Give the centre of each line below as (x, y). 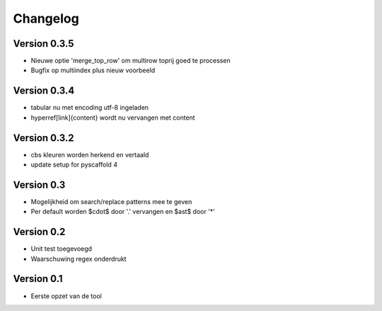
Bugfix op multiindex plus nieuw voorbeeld (93, 70)
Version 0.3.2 (44, 138)
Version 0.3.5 (44, 44)
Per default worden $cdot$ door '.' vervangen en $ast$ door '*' (123, 212)
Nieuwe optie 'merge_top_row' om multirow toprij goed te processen (131, 61)
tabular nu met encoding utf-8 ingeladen (89, 108)
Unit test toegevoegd (61, 249)
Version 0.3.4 (44, 91)
